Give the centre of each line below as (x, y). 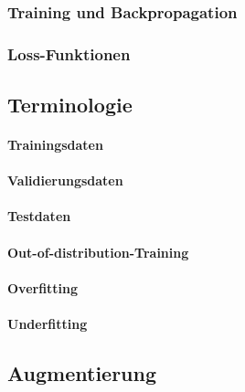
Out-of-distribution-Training (98, 252)
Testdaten (39, 216)
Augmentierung (82, 372)
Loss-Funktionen (69, 53)
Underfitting (48, 323)
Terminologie (70, 105)
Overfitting (43, 287)
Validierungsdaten (65, 180)
